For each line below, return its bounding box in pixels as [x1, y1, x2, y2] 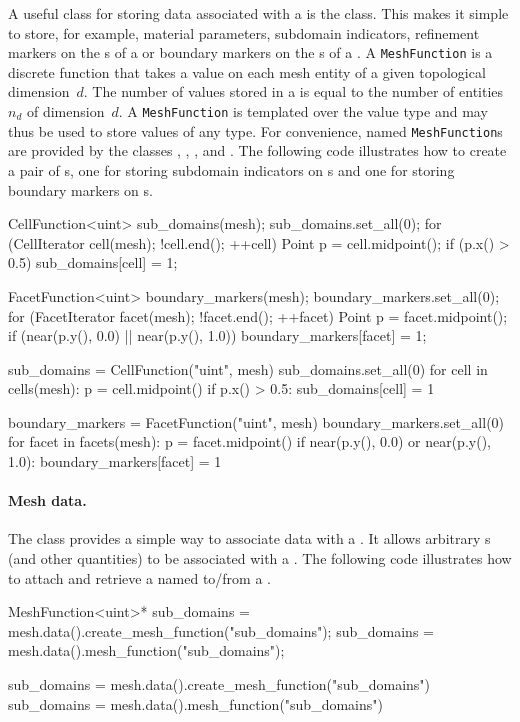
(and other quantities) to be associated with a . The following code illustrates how [8, 548, 512, 569]
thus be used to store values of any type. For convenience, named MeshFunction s [8, 120, 503, 141]
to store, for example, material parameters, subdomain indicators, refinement [8, 22, 480, 43]
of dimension [26, 101, 105, 122]
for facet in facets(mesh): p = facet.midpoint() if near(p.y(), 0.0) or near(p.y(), [8, 431, 491, 452]
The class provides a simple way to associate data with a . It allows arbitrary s [8, 528, 491, 549]
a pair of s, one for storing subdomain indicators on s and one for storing [8, 159, 455, 180]
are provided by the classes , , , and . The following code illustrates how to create [8, 140, 507, 161]
